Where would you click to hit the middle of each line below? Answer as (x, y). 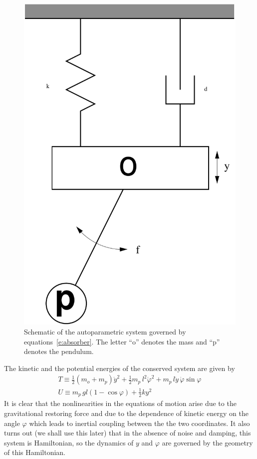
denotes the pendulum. (59, 351)
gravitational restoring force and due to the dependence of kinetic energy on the (126, 413)
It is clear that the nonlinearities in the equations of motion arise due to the (120, 403)
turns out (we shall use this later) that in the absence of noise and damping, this (128, 433)
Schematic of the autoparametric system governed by (105, 331)
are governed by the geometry (207, 442)
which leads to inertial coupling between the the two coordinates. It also (139, 423)
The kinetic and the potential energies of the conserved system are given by (120, 368)
